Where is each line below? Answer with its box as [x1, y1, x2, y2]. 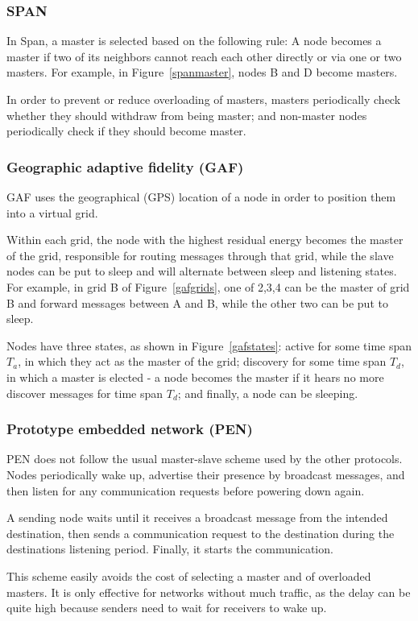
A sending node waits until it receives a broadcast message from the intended [6, 509, 388, 526]
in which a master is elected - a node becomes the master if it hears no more [6, 368, 384, 385]
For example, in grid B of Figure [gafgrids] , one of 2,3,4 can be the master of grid [6, 278, 410, 295]
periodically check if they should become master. [6, 122, 246, 139]
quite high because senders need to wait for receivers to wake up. [6, 599, 327, 616]
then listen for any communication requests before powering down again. [6, 482, 365, 499]
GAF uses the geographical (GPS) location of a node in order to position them [6, 188, 396, 205]
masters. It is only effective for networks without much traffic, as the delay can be [6, 583, 411, 600]
